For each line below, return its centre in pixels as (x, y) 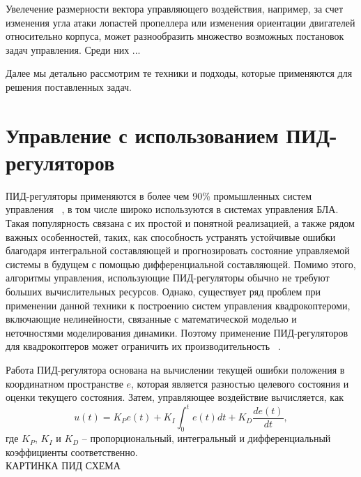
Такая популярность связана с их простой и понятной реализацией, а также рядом (180, 223)
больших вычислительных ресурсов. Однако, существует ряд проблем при (163, 292)
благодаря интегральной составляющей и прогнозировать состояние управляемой (178, 250)
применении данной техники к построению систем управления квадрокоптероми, (178, 305)
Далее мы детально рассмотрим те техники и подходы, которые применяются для (179, 73)
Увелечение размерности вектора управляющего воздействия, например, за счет (175, 8)
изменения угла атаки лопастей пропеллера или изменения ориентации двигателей (180, 22)
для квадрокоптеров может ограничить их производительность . (143, 346)
